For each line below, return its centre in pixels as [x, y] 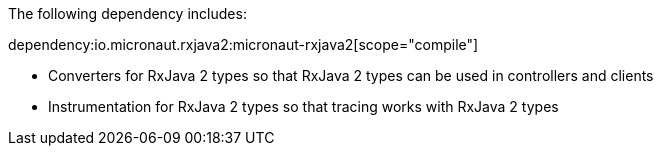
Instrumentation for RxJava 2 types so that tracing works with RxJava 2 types [303, 106]
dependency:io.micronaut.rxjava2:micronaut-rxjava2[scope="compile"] [243, 44]
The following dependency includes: [127, 13]
